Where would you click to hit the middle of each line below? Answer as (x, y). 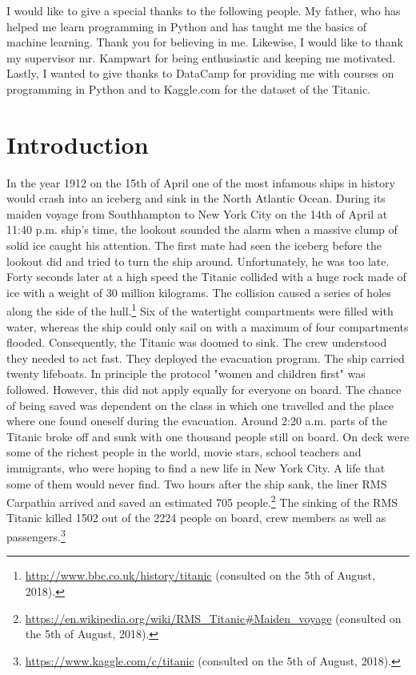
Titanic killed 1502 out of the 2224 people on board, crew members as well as (196, 518)
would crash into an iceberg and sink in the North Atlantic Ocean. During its (196, 198)
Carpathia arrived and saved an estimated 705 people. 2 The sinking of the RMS (202, 501)
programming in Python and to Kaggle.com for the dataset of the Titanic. (189, 88)
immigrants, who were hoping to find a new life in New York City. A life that (196, 468)
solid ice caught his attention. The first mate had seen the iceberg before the (194, 245)
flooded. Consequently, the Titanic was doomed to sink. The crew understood (197, 342)
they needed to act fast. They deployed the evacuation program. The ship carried (206, 358)
